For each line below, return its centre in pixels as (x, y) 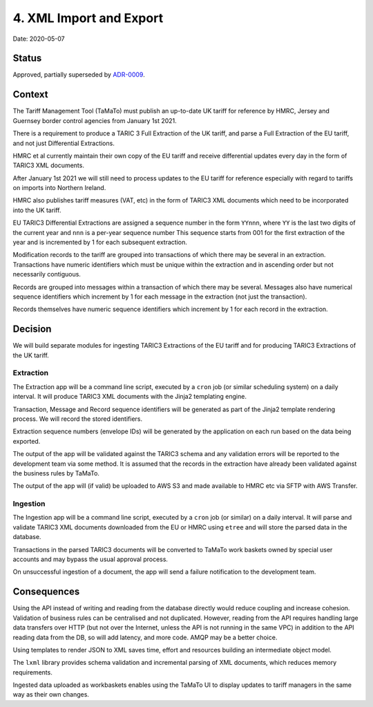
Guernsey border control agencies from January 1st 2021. (95, 120)
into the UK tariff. (37, 210)
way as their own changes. (51, 695)
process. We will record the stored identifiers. (78, 419)
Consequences (46, 592)
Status (27, 58)
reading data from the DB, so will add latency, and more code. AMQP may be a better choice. (145, 637)
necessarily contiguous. (47, 274)
